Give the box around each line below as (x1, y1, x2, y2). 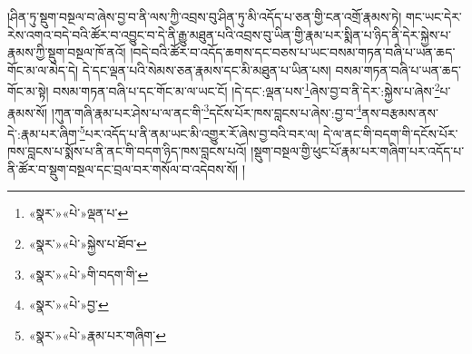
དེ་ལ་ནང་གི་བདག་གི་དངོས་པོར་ (322, 123, 458, 143)
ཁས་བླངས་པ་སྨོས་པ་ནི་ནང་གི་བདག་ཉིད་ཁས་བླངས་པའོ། (7, 142, 247, 161)
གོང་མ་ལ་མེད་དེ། (7, 60, 79, 79)
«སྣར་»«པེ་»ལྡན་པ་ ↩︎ (28, 203, 129, 222)
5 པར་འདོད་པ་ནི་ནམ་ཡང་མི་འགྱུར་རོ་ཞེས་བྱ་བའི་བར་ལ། (79, 121, 320, 143)
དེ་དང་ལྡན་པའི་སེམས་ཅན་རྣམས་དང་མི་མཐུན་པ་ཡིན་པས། (82, 60, 331, 79)
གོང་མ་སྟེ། (7, 82, 49, 101)
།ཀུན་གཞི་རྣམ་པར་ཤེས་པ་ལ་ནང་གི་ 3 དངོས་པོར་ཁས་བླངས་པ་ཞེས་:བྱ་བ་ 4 (51, 100, 362, 122)
